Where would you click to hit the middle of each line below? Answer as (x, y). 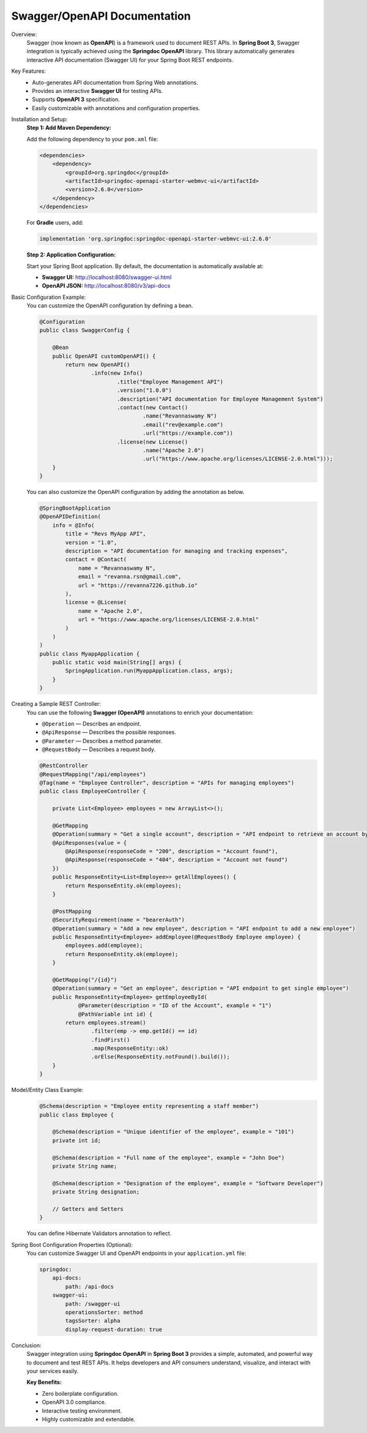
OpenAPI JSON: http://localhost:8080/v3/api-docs (106, 286)
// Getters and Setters (88, 1209)
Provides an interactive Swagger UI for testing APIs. (98, 91)
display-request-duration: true (113, 1329)
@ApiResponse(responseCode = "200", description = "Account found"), (172, 851)
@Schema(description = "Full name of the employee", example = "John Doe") (169, 1158)
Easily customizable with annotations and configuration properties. (116, 108)
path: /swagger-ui (93, 1304)
